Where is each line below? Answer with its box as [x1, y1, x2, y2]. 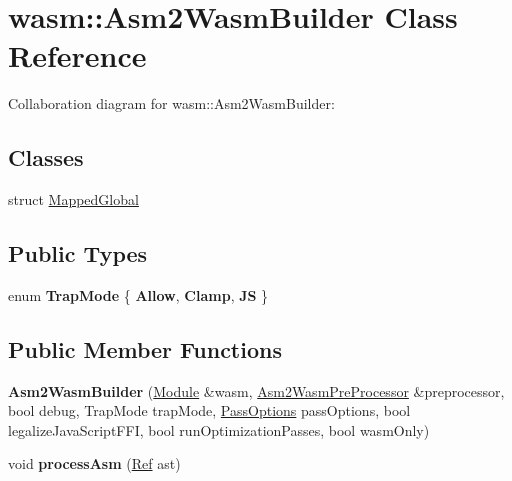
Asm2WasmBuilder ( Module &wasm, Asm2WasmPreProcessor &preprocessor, [8, 380, 505, 401]
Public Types [8, 238, 148, 269]
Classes [8, 142, 84, 173]
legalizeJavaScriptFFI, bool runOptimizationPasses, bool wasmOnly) [8, 419, 430, 440]
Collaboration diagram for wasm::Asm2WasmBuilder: [8, 93, 335, 114]
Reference [8, 35, 147, 76]
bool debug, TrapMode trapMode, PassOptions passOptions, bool [8, 400, 411, 421]
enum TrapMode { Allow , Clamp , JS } [8, 284, 269, 305]
